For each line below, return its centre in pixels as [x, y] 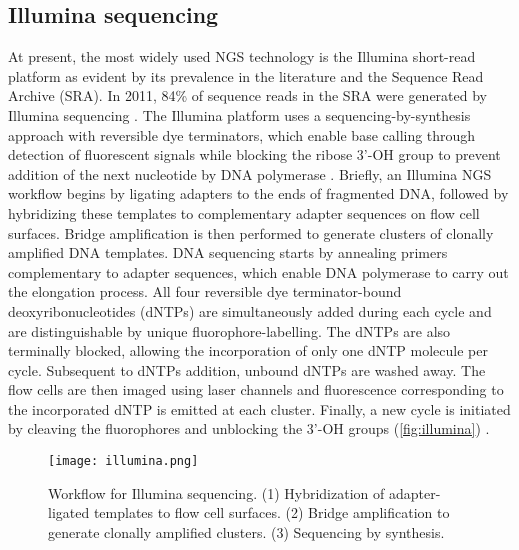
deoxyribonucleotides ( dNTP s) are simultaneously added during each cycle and [250, 310]
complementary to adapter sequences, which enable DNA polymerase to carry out [258, 271]
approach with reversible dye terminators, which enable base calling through [242, 134]
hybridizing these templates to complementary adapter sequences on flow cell [244, 212]
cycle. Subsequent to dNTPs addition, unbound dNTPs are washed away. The [247, 369]
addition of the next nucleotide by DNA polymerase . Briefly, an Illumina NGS [250, 173]
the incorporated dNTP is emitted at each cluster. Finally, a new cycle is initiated [259, 408]
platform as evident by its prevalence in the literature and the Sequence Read [246, 75]
